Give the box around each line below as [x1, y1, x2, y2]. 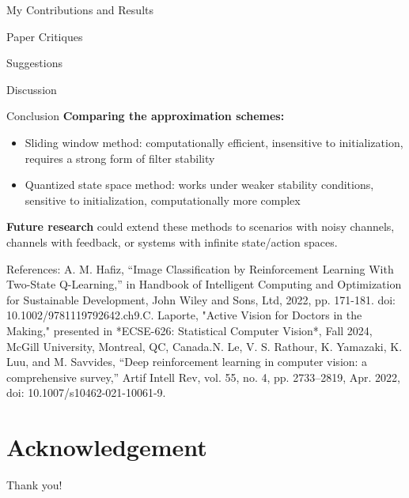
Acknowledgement [6, 431, 207, 463]
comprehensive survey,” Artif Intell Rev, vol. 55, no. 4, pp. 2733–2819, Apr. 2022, [6, 368, 400, 385]
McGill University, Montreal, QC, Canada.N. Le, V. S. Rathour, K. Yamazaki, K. [6, 338, 403, 354]
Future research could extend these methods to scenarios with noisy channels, [6, 218, 395, 235]
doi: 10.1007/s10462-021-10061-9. [6, 384, 166, 401]
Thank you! [6, 477, 62, 492]
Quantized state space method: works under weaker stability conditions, [25, 176, 374, 193]
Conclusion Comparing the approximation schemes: [6, 108, 285, 124]
